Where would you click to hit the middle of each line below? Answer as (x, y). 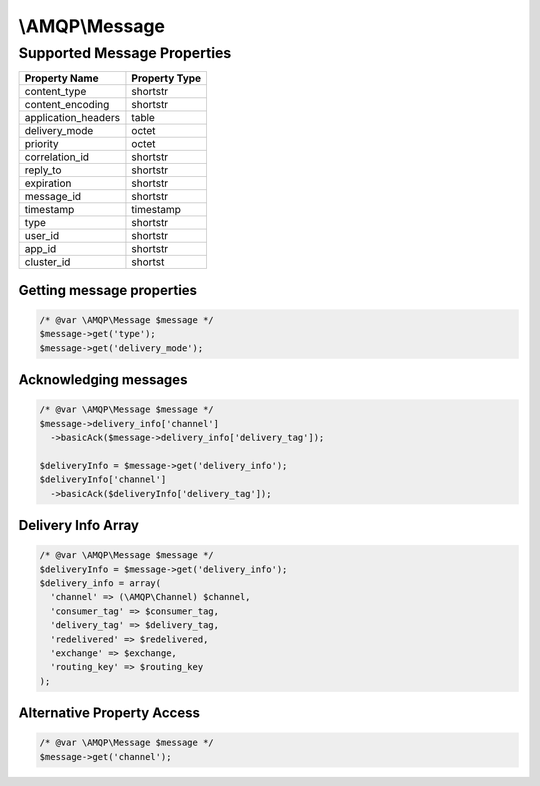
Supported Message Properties (125, 53)
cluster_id (47, 262)
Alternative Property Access (109, 713)
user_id (42, 236)
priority (41, 144)
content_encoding (67, 105)
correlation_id (57, 157)
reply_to (43, 170)
